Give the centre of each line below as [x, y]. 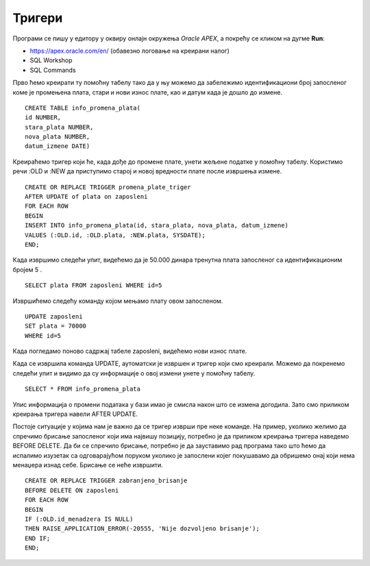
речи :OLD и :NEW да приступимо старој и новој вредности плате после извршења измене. [147, 171]
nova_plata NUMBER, [58, 137]
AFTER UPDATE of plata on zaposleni [86, 197]
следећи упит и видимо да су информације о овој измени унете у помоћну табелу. [134, 373]
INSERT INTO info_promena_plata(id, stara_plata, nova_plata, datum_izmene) [157, 225]
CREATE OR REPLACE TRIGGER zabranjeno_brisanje [106, 481]
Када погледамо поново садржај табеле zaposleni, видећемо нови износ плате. [130, 351]
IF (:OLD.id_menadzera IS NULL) [79, 519]
